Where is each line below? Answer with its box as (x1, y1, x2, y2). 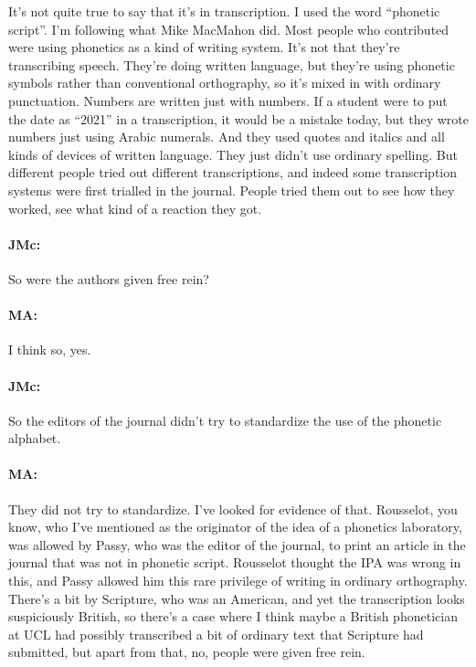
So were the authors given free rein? (8, 269, 209, 288)
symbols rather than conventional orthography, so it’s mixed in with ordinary (8, 73, 441, 92)
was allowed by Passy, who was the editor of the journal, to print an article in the (8, 535, 466, 554)
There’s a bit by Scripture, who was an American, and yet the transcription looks (8, 588, 465, 608)
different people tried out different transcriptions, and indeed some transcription (8, 163, 458, 182)
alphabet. (8, 429, 61, 448)
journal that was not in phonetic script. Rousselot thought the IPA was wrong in (8, 553, 461, 572)
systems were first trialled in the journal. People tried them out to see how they (8, 180, 455, 199)
